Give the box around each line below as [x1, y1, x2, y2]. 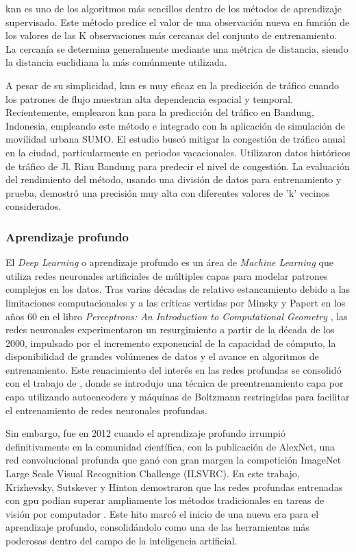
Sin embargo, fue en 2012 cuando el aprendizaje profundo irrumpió [5, 426, 285, 440]
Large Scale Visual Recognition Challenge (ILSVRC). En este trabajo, [5, 466, 300, 481]
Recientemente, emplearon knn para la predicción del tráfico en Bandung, [5, 105, 314, 119]
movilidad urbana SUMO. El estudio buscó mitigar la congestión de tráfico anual [5, 132, 346, 146]
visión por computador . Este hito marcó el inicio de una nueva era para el [5, 506, 319, 520]
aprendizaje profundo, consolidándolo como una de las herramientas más [5, 520, 309, 534]
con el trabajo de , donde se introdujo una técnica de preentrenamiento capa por [5, 376, 344, 390]
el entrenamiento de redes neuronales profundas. [5, 403, 207, 417]
